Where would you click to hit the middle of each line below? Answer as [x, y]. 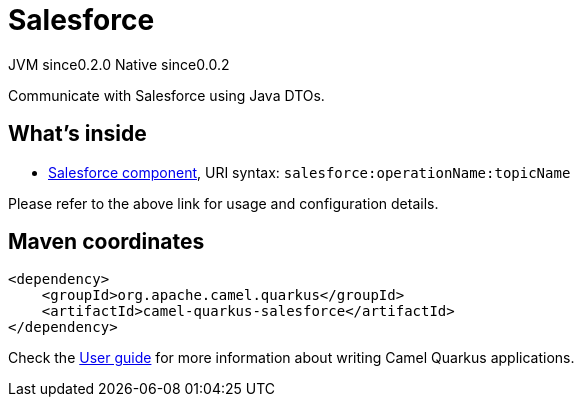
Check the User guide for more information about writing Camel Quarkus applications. [291, 358]
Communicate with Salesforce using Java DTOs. [166, 95]
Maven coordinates [106, 242]
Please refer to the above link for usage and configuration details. [223, 203]
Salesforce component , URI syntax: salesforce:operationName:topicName [309, 172]
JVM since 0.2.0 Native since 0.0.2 [119, 64]
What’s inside [77, 134]
